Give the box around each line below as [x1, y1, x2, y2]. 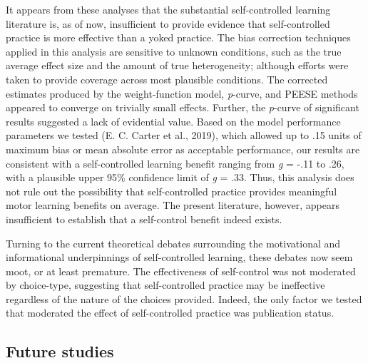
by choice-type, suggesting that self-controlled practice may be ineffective [6, 277, 325, 292]
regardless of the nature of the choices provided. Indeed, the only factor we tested [6, 291, 362, 306]
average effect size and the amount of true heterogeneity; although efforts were [6, 58, 349, 73]
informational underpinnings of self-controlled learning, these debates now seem [6, 250, 353, 265]
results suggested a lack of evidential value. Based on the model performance [6, 113, 341, 128]
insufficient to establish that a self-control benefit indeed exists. [6, 211, 282, 226]
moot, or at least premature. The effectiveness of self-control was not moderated [6, 263, 356, 278]
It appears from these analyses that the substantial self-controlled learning [6, 2, 331, 16]
